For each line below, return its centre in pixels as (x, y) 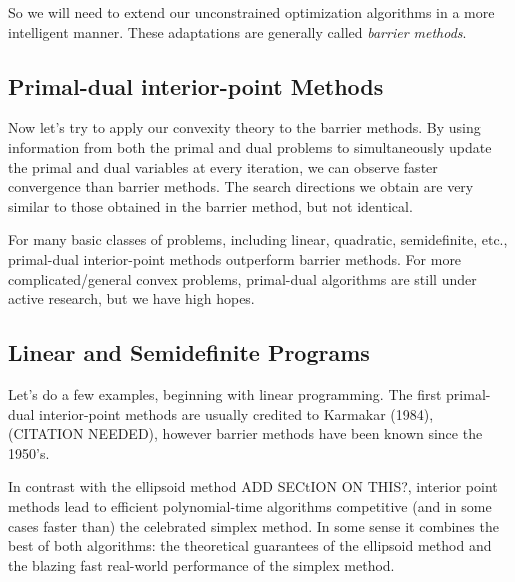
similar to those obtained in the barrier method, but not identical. (210, 205)
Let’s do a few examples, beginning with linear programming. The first (225, 393)
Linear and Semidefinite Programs (189, 352)
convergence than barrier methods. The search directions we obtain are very (241, 186)
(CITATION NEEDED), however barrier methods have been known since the (245, 433)
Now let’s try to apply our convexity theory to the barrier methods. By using (244, 127)
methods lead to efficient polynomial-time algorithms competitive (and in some (250, 505)
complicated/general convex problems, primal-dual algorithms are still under (242, 278)
